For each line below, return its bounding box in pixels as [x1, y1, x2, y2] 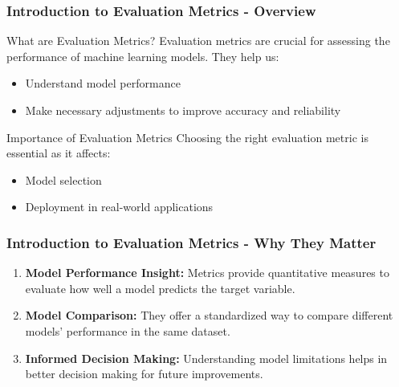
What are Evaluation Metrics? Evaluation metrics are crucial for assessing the [6, 32, 390, 49]
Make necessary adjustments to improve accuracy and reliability [25, 102, 341, 118]
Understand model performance [25, 75, 181, 92]
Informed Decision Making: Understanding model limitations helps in [25, 349, 388, 366]
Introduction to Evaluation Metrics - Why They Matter [6, 232, 377, 252]
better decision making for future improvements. [25, 365, 263, 382]
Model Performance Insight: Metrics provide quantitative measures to [25, 264, 389, 281]
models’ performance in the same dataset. [25, 322, 230, 339]
